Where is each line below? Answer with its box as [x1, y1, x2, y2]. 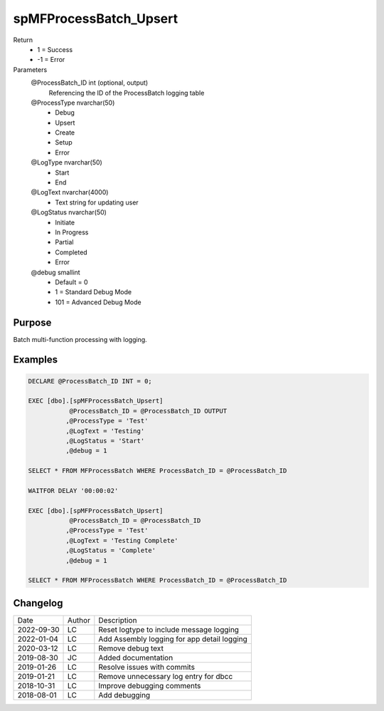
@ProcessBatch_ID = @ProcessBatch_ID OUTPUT [69, 407, 228, 415]
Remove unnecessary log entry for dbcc [98, 671, 233, 681]
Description [98, 615, 137, 625]
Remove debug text [98, 643, 164, 653]
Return [13, 36, 33, 44]
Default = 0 [55, 278, 88, 286]
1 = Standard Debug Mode [55, 288, 132, 296]
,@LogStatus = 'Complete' [65, 546, 156, 555]
